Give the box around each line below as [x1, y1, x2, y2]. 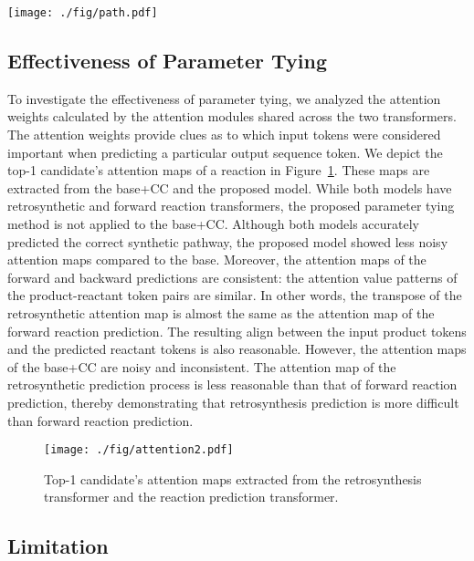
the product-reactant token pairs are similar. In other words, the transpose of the [7, 286, 462, 305]
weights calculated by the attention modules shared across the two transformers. [7, 107, 457, 126]
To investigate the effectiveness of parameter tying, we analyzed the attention [7, 88, 441, 108]
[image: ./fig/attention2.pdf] [44, 443, 234, 457]
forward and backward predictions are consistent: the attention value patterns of [7, 267, 458, 286]
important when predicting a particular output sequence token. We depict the [7, 142, 443, 161]
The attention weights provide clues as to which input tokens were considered [7, 125, 441, 144]
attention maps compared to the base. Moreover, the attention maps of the [7, 250, 427, 269]
